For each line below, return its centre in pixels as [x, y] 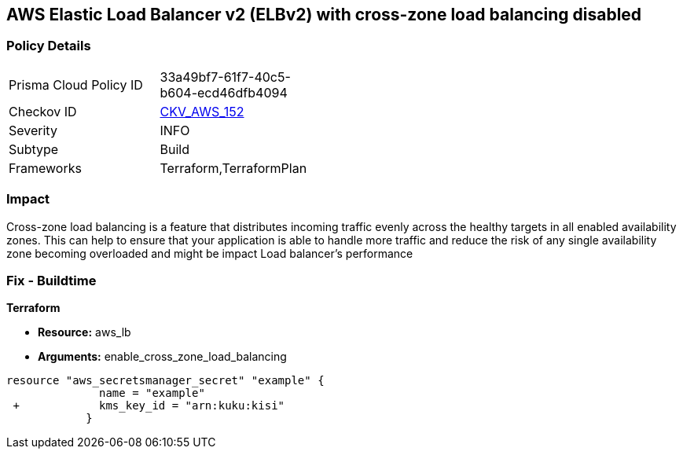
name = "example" [152, 393]
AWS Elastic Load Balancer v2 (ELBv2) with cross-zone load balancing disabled [324, 15]
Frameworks [45, 168]
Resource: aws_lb [84, 332]
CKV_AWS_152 [202, 111]
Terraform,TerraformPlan [233, 168]
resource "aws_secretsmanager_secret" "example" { [165, 381]
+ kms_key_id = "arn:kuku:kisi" [149, 406]
